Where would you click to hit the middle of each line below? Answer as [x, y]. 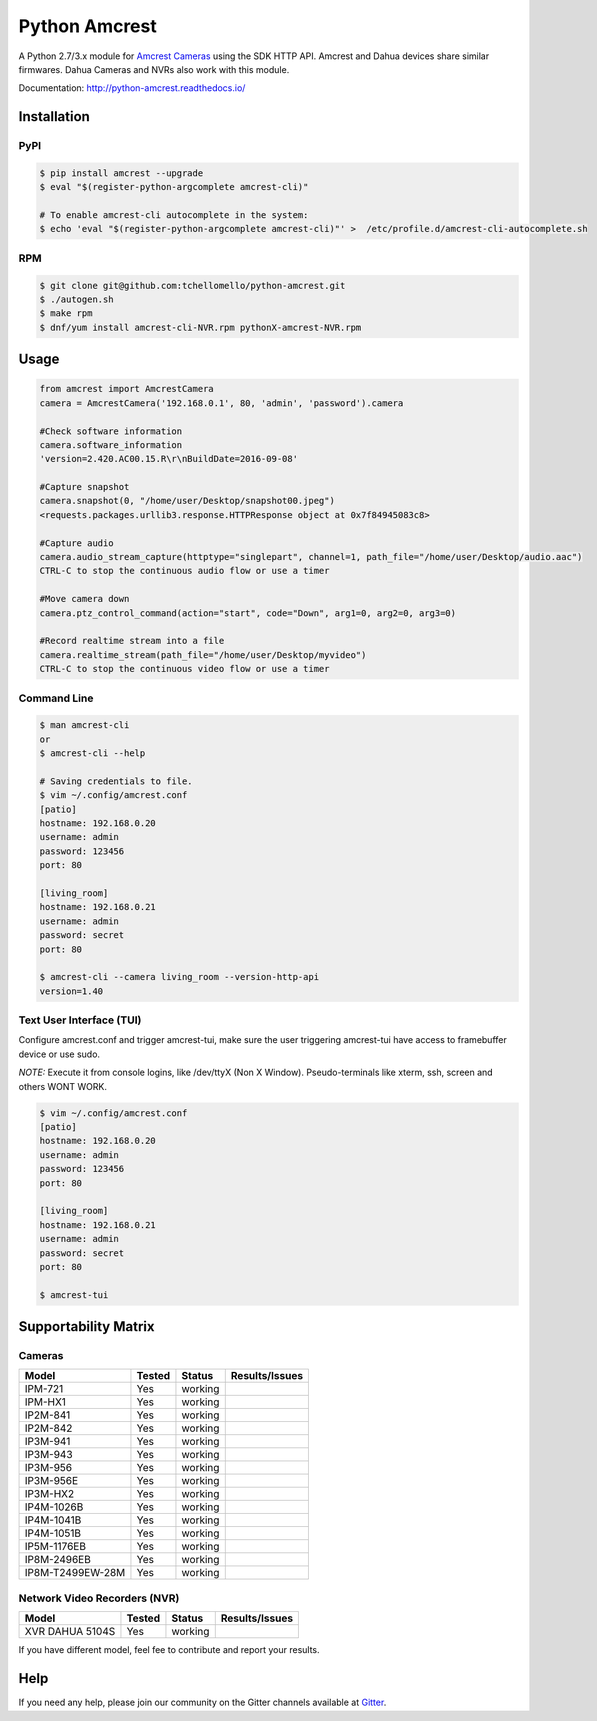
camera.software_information [111, 444]
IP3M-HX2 [49, 1494]
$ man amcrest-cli [84, 725]
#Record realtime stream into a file [132, 641]
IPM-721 [44, 1389]
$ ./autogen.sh [76, 299]
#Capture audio [76, 543]
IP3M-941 [47, 1442]
